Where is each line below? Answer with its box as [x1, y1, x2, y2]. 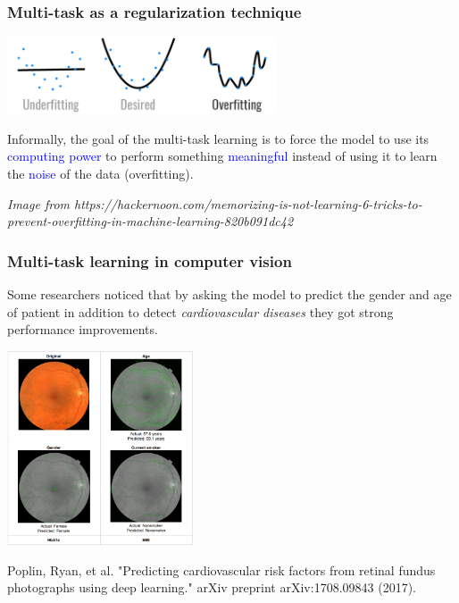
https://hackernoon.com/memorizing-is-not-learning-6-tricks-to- [74, 194, 422, 213]
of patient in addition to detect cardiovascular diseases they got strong [7, 302, 394, 321]
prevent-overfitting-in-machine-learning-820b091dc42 [7, 212, 294, 230]
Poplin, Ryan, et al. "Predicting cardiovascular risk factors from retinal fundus [7, 560, 436, 579]
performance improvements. [7, 320, 158, 339]
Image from [7, 194, 70, 213]
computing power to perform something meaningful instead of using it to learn [7, 147, 438, 165]
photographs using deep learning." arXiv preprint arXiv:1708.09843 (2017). [7, 578, 416, 597]
